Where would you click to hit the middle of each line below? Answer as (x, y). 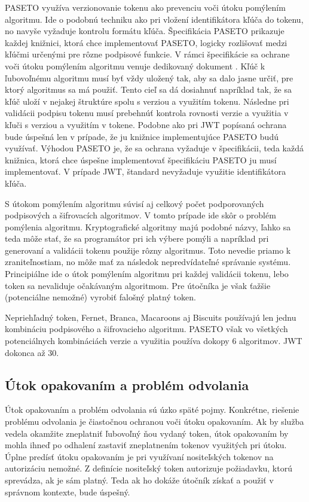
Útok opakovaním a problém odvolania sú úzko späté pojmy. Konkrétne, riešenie (152, 410)
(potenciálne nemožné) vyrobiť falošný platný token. (100, 297)
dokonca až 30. (32, 352)
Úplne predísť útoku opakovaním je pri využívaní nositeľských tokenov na (139, 456)
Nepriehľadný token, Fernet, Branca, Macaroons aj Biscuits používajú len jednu (151, 317)
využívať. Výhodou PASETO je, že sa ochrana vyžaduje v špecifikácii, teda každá (154, 148)
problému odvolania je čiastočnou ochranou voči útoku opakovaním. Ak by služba (154, 422)
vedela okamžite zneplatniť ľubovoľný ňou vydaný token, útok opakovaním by (147, 433)
